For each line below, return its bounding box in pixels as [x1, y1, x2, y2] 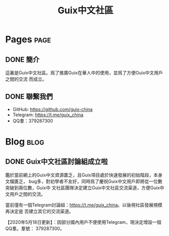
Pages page [5, 34, 51, 45]
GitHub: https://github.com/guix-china [12, 106, 93, 112]
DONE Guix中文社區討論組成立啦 [5, 158, 108, 166]
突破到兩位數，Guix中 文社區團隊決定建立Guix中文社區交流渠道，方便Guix [5, 185, 160, 191]
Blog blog [5, 136, 45, 147]
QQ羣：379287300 [12, 118, 53, 124]
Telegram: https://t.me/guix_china [12, 112, 84, 118]
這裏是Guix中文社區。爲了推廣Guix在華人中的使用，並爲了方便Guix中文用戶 [5, 70, 163, 75]
